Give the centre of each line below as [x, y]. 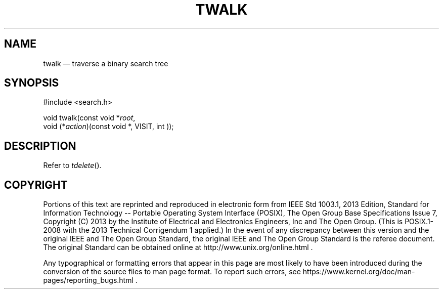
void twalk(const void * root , [89, 118]
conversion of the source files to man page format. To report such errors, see [172, 272]
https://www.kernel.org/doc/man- [359, 272]
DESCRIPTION [40, 146]
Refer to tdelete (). [72, 165]
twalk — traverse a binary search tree [106, 63]
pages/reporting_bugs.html [88, 280]
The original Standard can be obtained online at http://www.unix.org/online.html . [178, 247]
